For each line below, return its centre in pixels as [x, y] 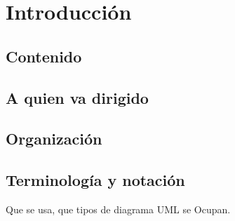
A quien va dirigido [77, 97]
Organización [54, 139]
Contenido [44, 56]
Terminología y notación [95, 180]
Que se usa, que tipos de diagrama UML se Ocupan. [118, 209]
